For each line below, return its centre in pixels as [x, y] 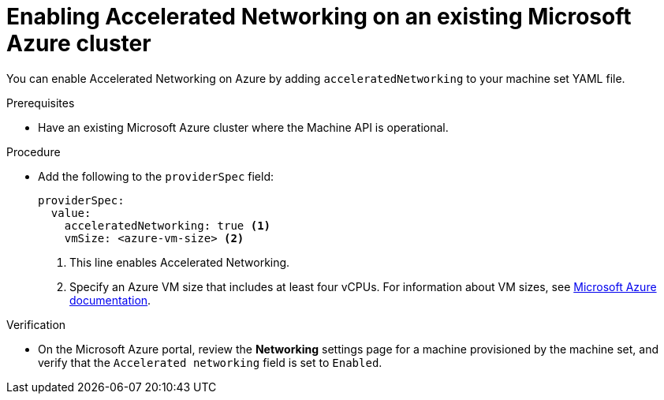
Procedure [34, 151]
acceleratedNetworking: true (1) [168, 225]
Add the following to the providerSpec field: [156, 176]
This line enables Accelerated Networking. [180, 262]
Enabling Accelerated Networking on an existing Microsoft [319, 17]
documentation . [110, 300]
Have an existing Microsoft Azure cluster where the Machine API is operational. [243, 127]
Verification [36, 324]
